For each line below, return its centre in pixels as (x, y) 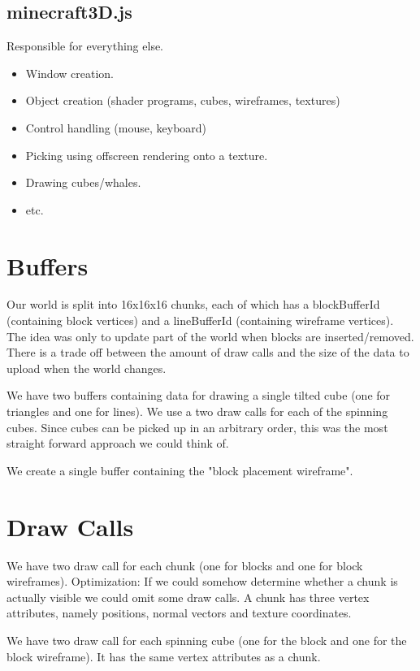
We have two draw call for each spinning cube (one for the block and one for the (207, 640)
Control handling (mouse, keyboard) (116, 127)
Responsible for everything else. (85, 46)
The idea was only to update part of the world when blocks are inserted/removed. (210, 336)
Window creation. (69, 73)
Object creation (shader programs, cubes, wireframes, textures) (183, 100)
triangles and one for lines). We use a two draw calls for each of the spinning (197, 411)
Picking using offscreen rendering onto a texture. (147, 155)
